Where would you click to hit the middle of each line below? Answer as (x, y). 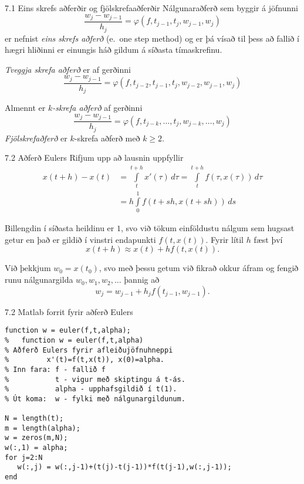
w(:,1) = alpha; (36, 448)
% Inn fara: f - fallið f (55, 369)
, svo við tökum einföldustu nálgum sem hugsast (207, 228)
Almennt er (25, 108)
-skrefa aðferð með (107, 138)
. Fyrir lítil (225, 239)
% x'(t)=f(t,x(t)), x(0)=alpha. (85, 360)
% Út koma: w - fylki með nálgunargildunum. (95, 399)
